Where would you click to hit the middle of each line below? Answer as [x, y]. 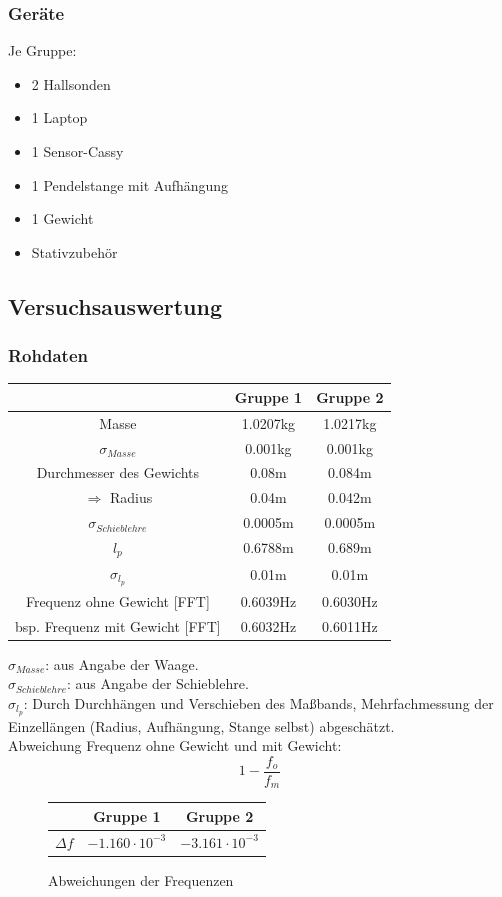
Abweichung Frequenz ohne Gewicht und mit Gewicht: [175, 745]
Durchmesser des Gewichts [118, 472]
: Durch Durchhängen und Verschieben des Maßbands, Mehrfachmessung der [258, 702]
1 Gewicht [62, 218]
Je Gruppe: [42, 50]
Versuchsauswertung [115, 305]
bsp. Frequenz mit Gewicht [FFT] [118, 625]
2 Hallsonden [71, 83]
